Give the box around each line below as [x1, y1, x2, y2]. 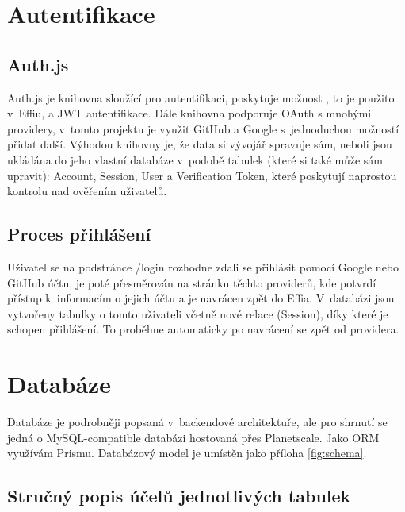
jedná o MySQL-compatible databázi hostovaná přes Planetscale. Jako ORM [7, 429, 380, 445]
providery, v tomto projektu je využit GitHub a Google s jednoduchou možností [7, 120, 399, 137]
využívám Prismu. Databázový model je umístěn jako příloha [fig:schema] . [7, 445, 367, 461]
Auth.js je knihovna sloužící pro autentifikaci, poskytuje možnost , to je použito [7, 89, 395, 106]
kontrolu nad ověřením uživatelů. [7, 183, 167, 199]
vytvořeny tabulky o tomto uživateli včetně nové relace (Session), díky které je [7, 305, 388, 321]
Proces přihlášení [7, 221, 151, 246]
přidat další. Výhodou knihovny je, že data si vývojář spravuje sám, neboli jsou [7, 136, 392, 152]
